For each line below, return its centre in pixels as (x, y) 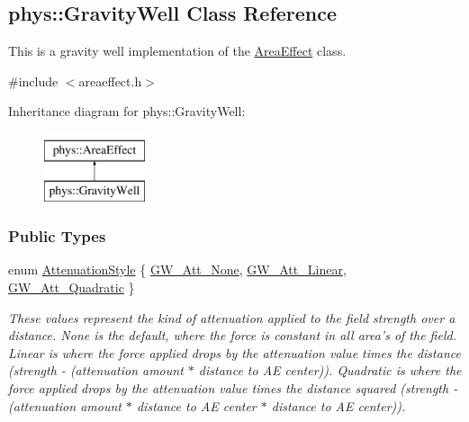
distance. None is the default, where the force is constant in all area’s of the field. (232, 335)
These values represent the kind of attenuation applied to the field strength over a (232, 317)
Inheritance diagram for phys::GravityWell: (127, 111)
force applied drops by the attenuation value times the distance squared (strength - (233, 387)
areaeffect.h (110, 81)
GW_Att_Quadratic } (72, 287)
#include (33, 81)
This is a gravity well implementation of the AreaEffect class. (177, 51)
